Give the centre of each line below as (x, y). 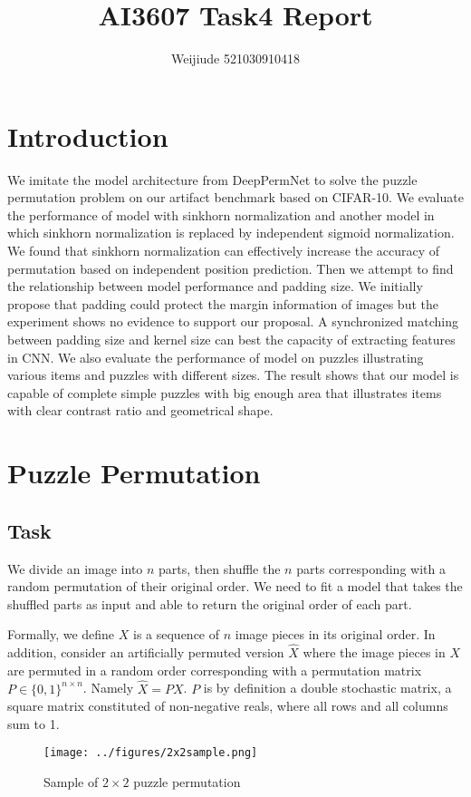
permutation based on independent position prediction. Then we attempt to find (231, 268)
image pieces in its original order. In (335, 634)
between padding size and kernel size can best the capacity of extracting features (231, 339)
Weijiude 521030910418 (235, 58)
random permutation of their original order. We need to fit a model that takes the (235, 586)
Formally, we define (61, 634)
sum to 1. (34, 723)
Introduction (88, 136)
